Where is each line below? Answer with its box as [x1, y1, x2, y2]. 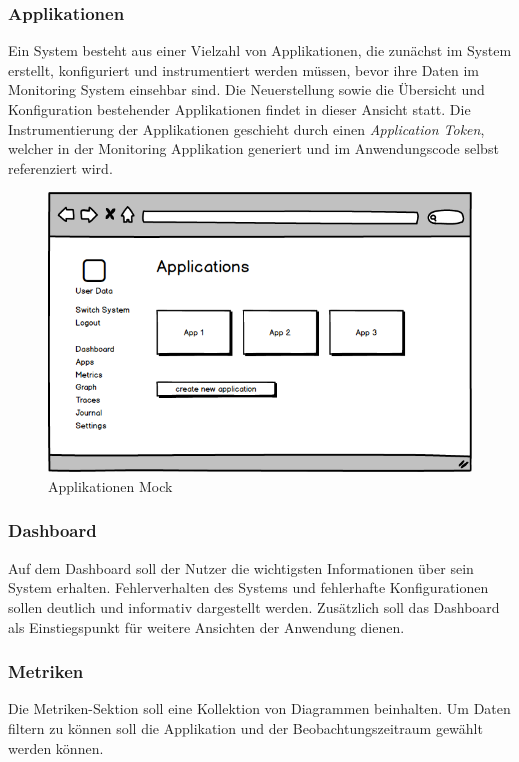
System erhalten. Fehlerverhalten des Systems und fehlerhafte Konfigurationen [8, 577, 489, 598]
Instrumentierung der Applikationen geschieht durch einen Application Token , [8, 118, 485, 139]
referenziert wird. [8, 157, 113, 178]
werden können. [8, 737, 104, 758]
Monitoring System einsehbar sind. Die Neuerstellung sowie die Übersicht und [8, 79, 485, 100]
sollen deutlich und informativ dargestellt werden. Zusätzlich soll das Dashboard [8, 596, 500, 617]
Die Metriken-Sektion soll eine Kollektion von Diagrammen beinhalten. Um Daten [8, 698, 511, 719]
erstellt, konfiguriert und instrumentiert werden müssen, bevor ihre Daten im [8, 59, 480, 80]
